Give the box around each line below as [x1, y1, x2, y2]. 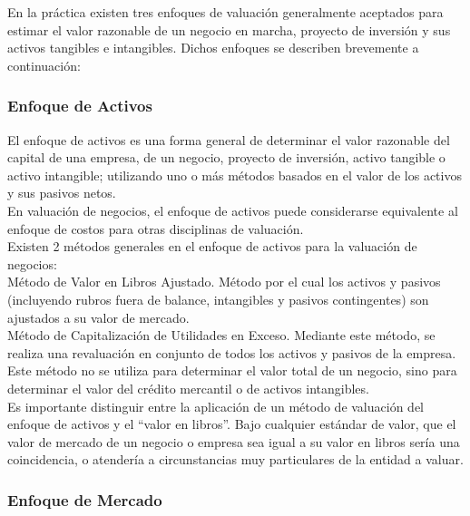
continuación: [7, 55, 81, 74]
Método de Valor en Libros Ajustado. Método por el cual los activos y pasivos [7, 272, 441, 291]
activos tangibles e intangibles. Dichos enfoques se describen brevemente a [7, 38, 419, 57]
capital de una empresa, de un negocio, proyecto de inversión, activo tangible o [7, 148, 446, 167]
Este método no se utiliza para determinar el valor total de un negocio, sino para [7, 361, 457, 380]
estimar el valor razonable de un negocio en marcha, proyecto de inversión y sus [7, 20, 451, 39]
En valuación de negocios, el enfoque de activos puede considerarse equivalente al [7, 200, 458, 219]
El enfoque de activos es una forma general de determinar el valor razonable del [7, 130, 450, 149]
